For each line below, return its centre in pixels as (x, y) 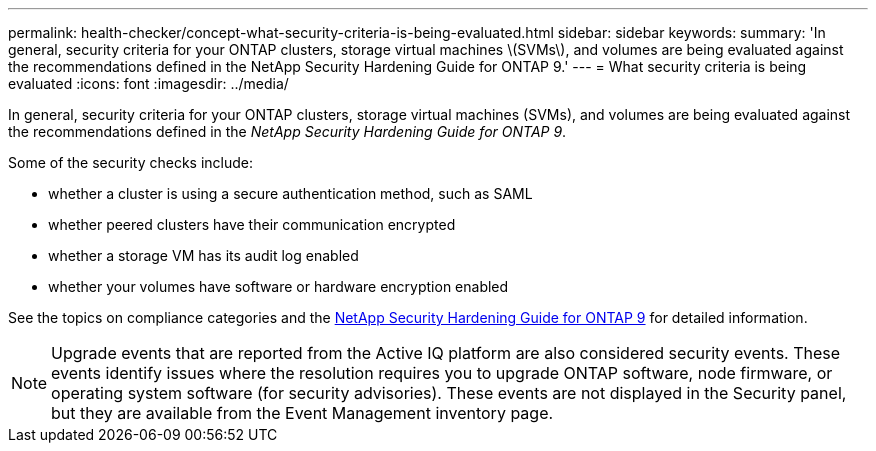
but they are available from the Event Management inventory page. (302, 413)
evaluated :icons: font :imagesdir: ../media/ (148, 83)
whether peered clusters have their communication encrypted (252, 224)
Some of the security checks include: (131, 162)
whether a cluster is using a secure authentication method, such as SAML (290, 193)
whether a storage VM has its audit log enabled (203, 255)
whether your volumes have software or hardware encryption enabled (278, 286)
